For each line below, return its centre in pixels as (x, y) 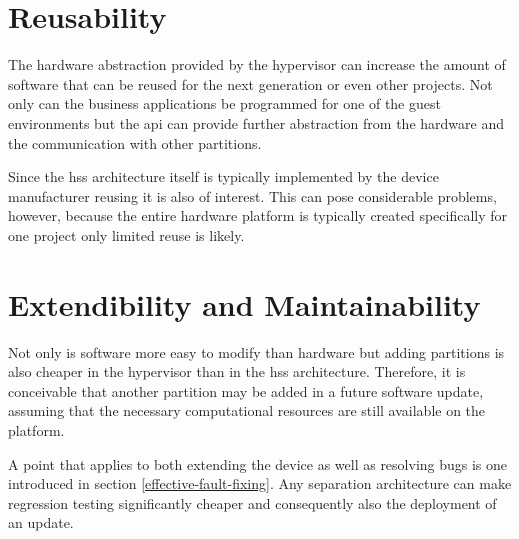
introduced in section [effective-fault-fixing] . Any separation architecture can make (260, 483)
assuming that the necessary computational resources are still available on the (247, 410)
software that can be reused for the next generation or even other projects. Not (250, 83)
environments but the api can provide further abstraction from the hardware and (256, 122)
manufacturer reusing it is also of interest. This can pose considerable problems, (252, 195)
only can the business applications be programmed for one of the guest (224, 103)
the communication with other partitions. (135, 142)
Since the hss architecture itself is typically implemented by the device (223, 176)
